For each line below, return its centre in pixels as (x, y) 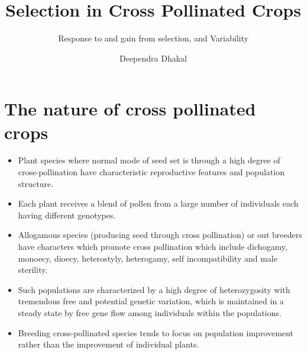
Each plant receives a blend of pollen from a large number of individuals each (158, 203)
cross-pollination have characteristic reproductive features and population (151, 172)
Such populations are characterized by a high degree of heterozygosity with (154, 289)
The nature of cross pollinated (130, 109)
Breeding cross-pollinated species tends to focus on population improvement (156, 332)
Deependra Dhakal (153, 58)
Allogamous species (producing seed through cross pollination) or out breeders (160, 235)
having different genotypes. (67, 215)
